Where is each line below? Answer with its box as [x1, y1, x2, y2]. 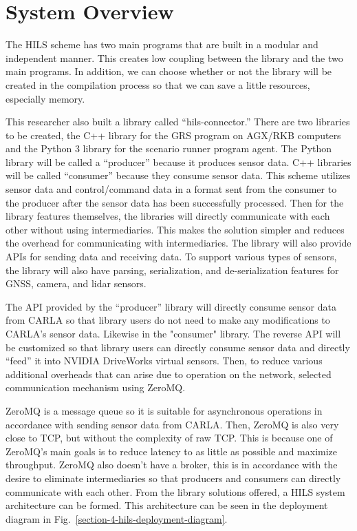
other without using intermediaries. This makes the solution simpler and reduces [6, 222, 345, 236]
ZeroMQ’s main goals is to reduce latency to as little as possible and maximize [6, 444, 338, 458]
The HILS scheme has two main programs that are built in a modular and [6, 37, 318, 52]
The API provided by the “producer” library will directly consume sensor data [6, 299, 336, 313]
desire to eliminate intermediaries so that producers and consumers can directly [6, 470, 341, 485]
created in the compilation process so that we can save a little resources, [6, 77, 310, 92]
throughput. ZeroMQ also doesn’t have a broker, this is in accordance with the [6, 457, 338, 472]
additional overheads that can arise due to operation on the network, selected [6, 366, 332, 381]
